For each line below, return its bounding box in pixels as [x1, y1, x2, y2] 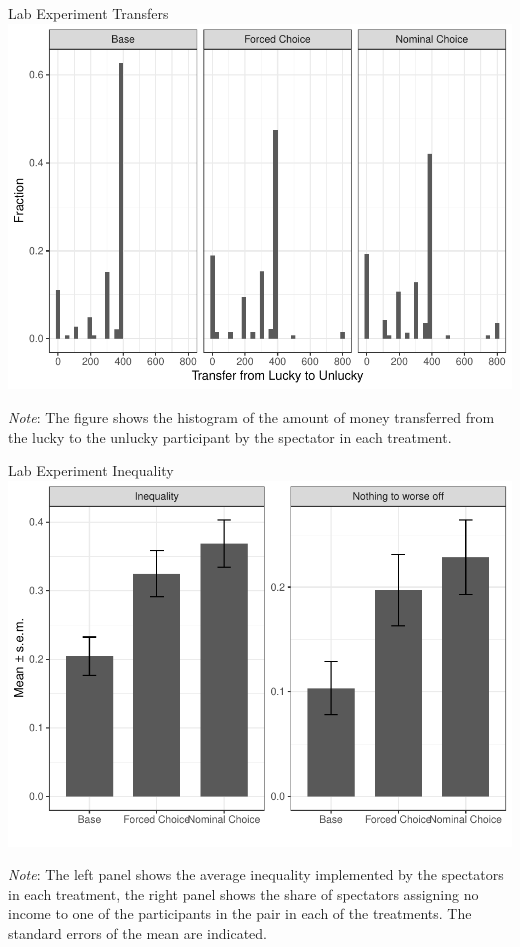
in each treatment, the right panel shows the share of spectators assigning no [8, 883, 479, 904]
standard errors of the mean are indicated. [8, 922, 267, 943]
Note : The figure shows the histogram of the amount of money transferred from [8, 406, 495, 427]
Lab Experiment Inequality [8, 460, 174, 481]
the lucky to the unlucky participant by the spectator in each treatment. [8, 426, 452, 447]
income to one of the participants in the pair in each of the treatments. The [8, 903, 472, 924]
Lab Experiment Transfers [8, 3, 169, 23]
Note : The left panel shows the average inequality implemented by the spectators [8, 864, 504, 885]
